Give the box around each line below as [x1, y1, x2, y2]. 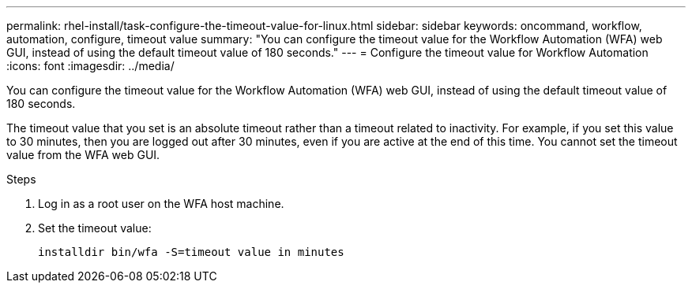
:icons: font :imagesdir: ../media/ [6, 59, 175, 72]
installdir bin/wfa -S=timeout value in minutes [38, 246, 344, 258]
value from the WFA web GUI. [6, 148, 160, 161]
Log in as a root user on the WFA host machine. [38, 197, 284, 210]
